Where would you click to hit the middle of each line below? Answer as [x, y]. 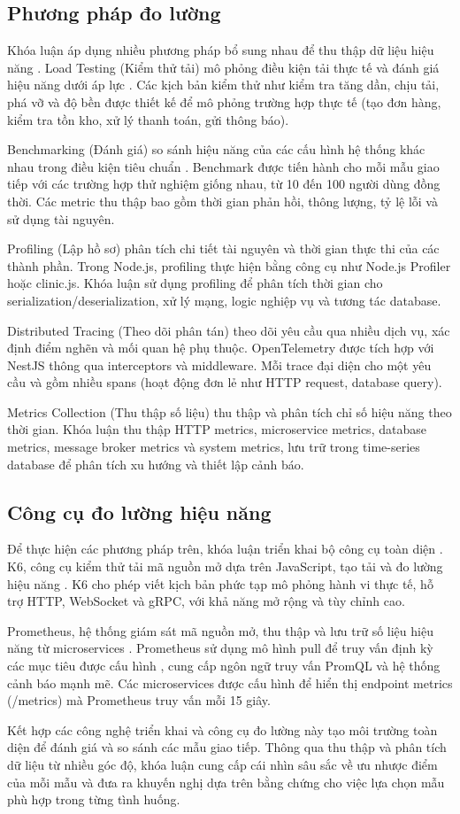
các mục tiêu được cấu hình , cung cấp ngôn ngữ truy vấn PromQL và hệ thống [224, 666]
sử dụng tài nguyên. [61, 218]
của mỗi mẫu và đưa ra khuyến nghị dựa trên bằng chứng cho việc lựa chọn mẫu [226, 782]
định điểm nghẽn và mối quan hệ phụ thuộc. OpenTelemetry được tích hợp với [221, 348]
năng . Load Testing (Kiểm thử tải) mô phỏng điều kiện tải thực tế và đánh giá [223, 67]
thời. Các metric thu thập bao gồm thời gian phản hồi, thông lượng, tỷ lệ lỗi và [222, 201]
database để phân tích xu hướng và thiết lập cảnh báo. [156, 464]
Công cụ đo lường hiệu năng [139, 512]
